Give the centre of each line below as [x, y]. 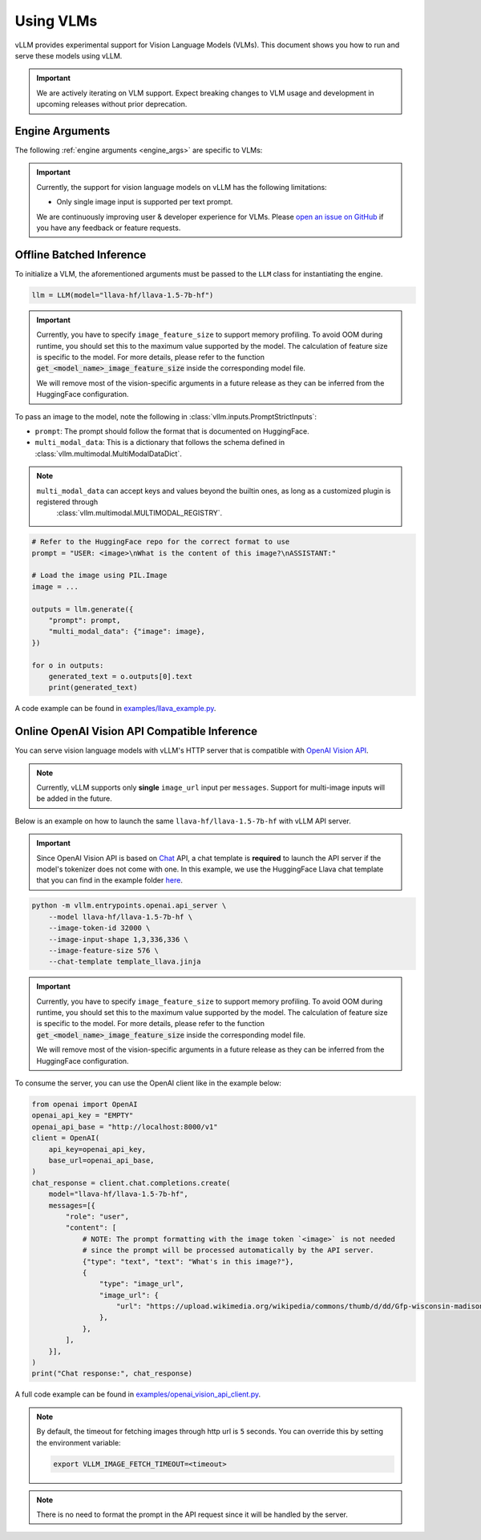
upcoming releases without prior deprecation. [112, 104]
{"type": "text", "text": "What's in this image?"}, [188, 1261]
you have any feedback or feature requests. [109, 228]
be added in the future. [74, 798]
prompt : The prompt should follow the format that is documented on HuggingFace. [172, 431]
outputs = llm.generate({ [83, 609]
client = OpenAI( [66, 1138]
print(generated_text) [93, 688]
